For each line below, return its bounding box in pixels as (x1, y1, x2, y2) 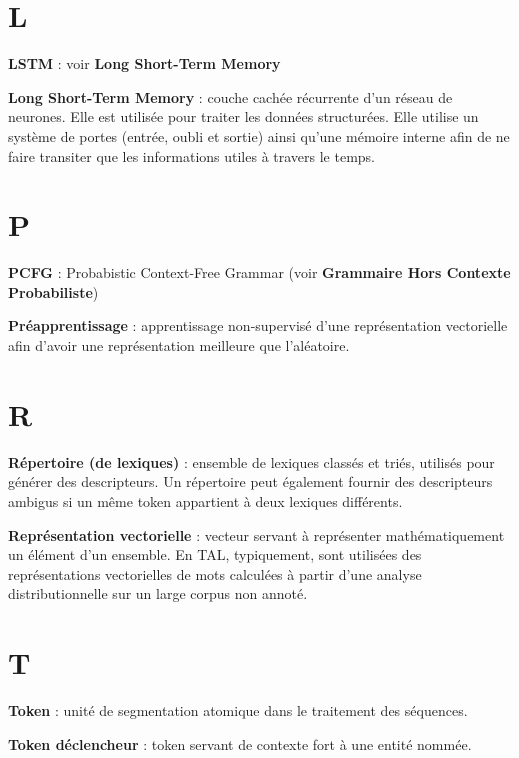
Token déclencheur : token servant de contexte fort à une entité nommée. (8, 733, 472, 754)
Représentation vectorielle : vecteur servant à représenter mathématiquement (8, 524, 505, 545)
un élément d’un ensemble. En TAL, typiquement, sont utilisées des (8, 544, 422, 565)
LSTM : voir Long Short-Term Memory (8, 53, 281, 74)
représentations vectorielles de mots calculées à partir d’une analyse (8, 563, 422, 584)
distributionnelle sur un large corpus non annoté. (8, 583, 308, 604)
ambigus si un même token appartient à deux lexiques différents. (8, 490, 403, 511)
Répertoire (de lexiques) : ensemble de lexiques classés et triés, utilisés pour (8, 451, 495, 472)
